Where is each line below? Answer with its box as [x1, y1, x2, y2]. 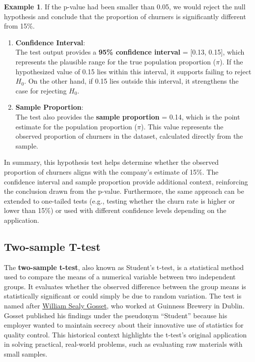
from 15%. [4, 21, 35, 31]
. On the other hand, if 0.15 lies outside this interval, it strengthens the [24, 76, 239, 86]
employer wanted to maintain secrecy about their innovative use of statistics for [4, 320, 244, 330]
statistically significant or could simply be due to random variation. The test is [4, 291, 242, 301]
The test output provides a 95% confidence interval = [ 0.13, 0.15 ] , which [15, 47, 245, 57]
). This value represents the [141, 121, 224, 131]
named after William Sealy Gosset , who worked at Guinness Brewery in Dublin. [4, 301, 245, 311]
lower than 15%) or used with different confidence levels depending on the [4, 205, 227, 215]
